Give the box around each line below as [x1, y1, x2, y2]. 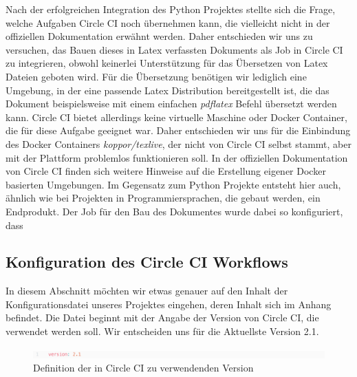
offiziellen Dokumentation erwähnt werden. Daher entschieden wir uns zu [6, 29, 313, 43]
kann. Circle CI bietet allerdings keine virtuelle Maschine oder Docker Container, [6, 109, 347, 124]
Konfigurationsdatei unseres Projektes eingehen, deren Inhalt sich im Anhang [6, 297, 332, 311]
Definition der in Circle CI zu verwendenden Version [33, 360, 254, 375]
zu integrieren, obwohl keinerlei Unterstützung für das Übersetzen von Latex [6, 56, 328, 70]
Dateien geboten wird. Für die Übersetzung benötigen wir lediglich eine [6, 69, 307, 83]
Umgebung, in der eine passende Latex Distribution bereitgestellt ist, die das [6, 83, 329, 97]
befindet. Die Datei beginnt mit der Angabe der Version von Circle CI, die [6, 310, 319, 325]
